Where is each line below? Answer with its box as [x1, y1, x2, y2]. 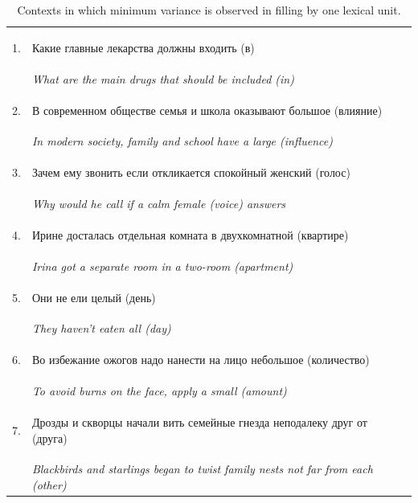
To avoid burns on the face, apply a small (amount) [31, 382, 287, 399]
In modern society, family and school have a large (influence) [31, 133, 333, 149]
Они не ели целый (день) [31, 288, 156, 305]
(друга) [31, 429, 68, 446]
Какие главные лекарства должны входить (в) [31, 39, 255, 55]
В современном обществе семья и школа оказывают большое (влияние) [31, 101, 383, 118]
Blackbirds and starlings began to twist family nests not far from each [31, 460, 373, 477]
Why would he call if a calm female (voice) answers [31, 195, 286, 212]
